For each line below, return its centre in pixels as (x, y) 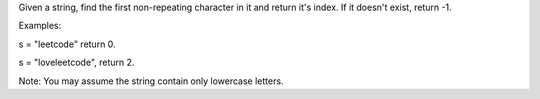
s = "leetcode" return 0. (67, 44)
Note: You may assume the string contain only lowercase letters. (151, 81)
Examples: (40, 26)
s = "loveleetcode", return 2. (76, 62)
